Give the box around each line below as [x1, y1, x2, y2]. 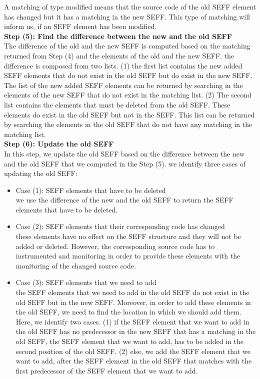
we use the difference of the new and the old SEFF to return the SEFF [15, 194, 233, 205]
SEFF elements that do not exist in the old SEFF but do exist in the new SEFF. [4, 70, 252, 80]
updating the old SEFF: [4, 168, 77, 178]
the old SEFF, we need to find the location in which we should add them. [15, 306, 241, 317]
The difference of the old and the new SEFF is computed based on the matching [4, 40, 250, 51]
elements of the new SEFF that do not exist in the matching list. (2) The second [4, 89, 251, 100]
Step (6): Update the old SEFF [4, 138, 114, 149]
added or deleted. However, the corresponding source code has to [15, 240, 215, 251]
